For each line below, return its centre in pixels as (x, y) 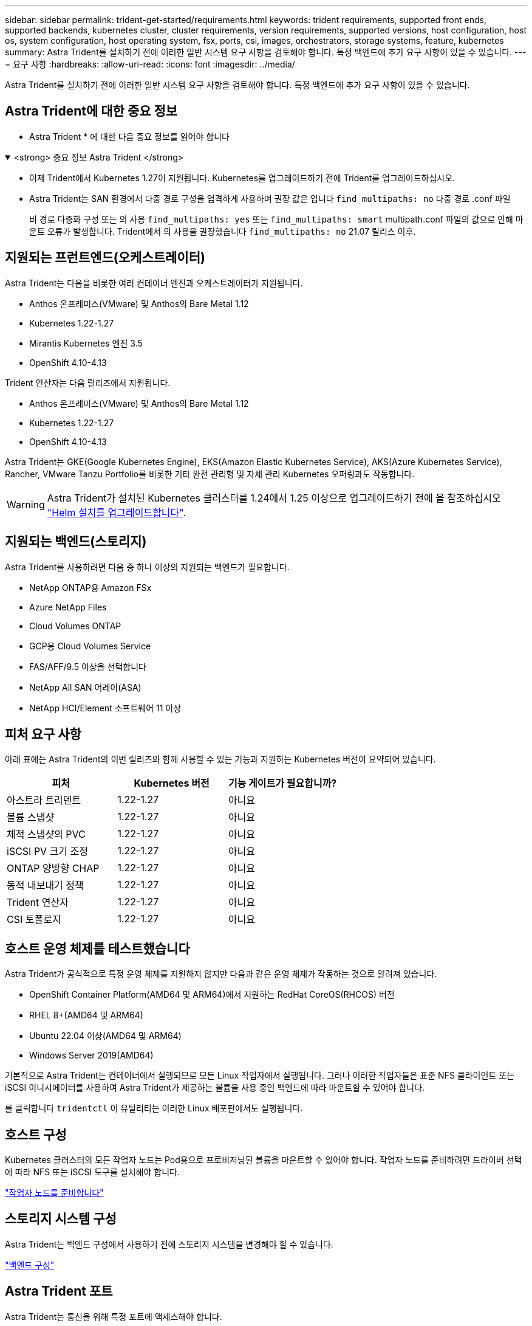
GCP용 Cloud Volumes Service (90, 646)
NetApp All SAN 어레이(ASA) (85, 687)
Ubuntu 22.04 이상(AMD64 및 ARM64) (105, 1036)
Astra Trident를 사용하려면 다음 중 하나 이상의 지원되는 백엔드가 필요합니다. (147, 567)
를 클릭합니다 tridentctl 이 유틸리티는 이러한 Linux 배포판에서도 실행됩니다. (154, 1108)
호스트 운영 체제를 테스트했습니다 (97, 948)
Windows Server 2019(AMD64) (91, 1055)
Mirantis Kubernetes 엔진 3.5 (86, 343)
